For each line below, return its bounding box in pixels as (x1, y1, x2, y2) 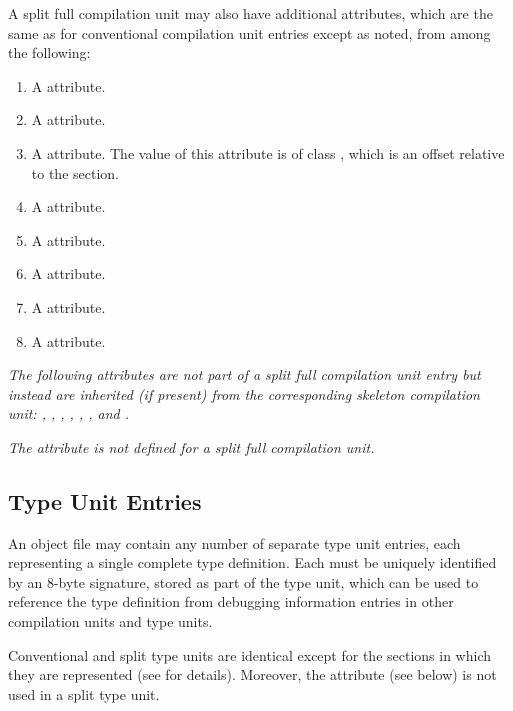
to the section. (31, 162, 119, 183)
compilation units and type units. (8, 611, 213, 632)
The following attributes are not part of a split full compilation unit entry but (8, 364, 481, 385)
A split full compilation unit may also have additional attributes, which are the (8, 3, 493, 23)
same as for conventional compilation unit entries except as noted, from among (8, 22, 491, 43)
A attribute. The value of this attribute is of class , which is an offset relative (31, 142, 505, 163)
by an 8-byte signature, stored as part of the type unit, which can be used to (8, 571, 479, 592)
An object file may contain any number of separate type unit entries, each (8, 532, 461, 553)
